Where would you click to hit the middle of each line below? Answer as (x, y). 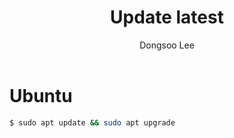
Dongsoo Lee (167, 45)
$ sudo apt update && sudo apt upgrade (92, 122)
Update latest (167, 17)
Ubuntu (41, 95)
